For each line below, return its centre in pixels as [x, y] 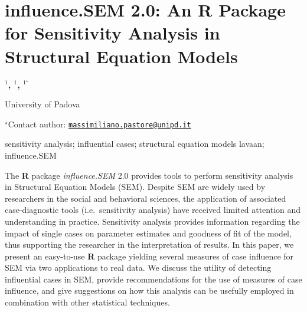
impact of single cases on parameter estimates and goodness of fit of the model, [148, 233]
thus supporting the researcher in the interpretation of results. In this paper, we [149, 244]
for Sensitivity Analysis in [112, 33]
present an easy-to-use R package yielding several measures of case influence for [149, 256]
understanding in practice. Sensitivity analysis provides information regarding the [152, 221]
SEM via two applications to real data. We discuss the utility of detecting [138, 267]
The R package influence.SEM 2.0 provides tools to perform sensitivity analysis [149, 175]
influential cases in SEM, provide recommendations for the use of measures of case [153, 279]
